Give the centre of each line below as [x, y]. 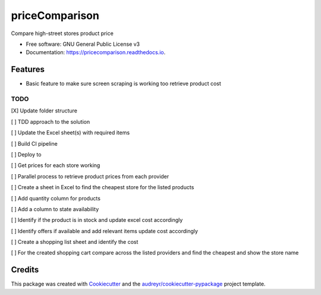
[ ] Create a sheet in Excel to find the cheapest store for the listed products [103, 187]
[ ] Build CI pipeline [34, 143]
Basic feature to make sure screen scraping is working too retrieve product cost [123, 84]
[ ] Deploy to [26, 154]
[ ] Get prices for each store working [56, 165]
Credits [25, 270]
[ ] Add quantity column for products [56, 198]
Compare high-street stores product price [62, 33]
